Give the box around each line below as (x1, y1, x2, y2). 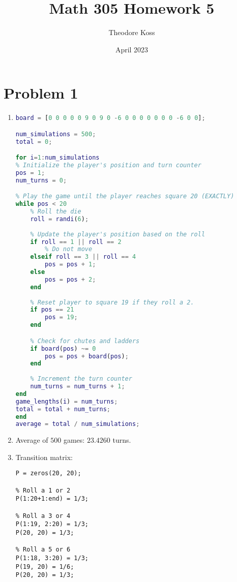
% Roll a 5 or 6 (15, 546, 71, 554)
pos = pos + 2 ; (45, 275, 96, 283)
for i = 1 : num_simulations (15, 154, 100, 162)
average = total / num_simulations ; (15, 420, 140, 428)
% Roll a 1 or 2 (15, 486, 71, 494)
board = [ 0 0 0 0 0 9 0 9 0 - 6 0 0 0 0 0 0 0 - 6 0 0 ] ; (15, 114, 205, 122)
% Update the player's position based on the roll (30, 230, 205, 238)
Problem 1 (4, 82, 78, 103)
